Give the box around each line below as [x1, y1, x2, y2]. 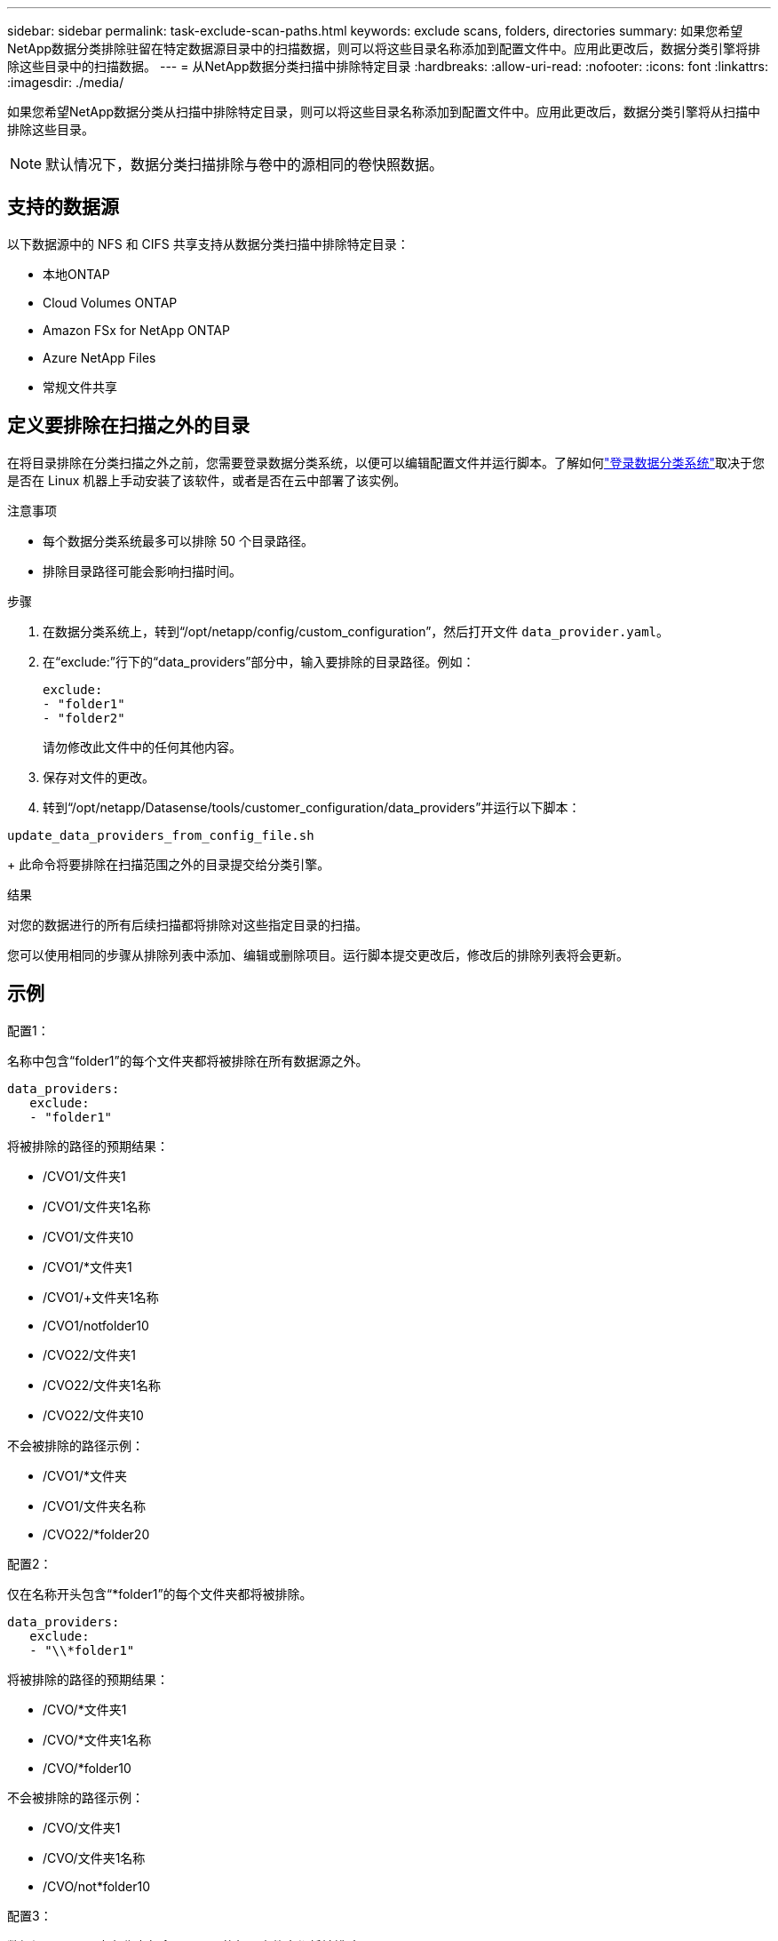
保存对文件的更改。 [43, 769, 155, 785]
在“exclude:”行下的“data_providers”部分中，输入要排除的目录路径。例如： [43, 653, 475, 669]
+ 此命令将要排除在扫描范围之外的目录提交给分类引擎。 [7, 856, 330, 872]
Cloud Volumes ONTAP [43, 294, 178, 310]
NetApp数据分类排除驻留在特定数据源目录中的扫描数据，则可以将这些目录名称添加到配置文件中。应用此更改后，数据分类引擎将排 [7, 41, 761, 56]
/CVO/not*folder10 [43, 1878, 151, 1894]
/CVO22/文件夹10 [43, 1407, 144, 1423]
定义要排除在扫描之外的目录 [7, 414, 250, 437]
